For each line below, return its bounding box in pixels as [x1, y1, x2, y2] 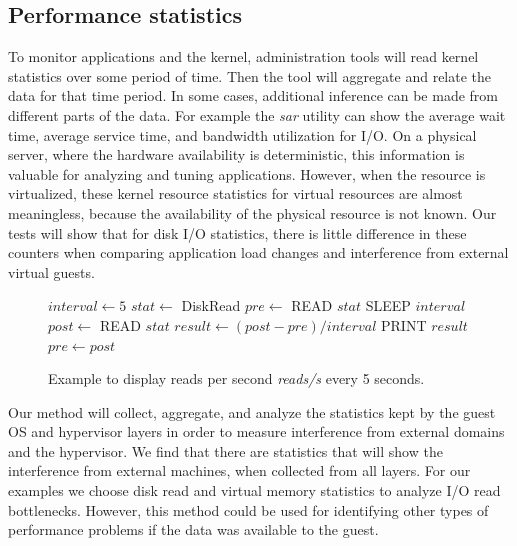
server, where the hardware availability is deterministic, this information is [8, 144, 465, 165]
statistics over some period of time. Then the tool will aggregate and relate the [8, 65, 492, 86]
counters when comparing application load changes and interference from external [8, 242, 509, 263]
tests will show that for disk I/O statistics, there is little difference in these [8, 222, 467, 243]
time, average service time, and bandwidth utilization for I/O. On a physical [8, 124, 477, 145]
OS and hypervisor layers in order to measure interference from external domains [8, 421, 505, 442]
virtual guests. [8, 261, 95, 282]
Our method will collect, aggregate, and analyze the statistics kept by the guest [8, 401, 496, 422]
